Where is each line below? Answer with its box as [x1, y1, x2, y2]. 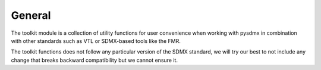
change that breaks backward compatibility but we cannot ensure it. [11, 56, 178, 64]
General [11, 9, 51, 22]
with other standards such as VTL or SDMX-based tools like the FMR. [11, 37, 181, 44]
